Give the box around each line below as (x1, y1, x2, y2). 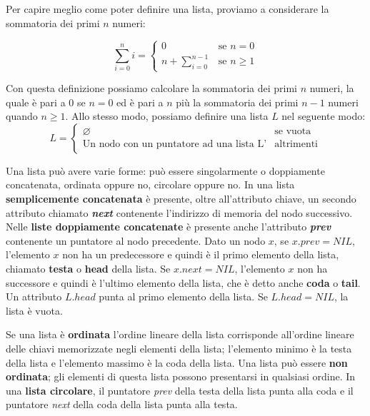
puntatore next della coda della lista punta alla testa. (6, 397, 238, 412)
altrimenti (274, 139, 319, 150)
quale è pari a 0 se (6, 94, 86, 109)
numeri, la (309, 81, 354, 96)
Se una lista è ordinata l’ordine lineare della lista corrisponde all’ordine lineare (6, 327, 354, 342)
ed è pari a (116, 94, 164, 109)
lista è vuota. (6, 303, 63, 318)
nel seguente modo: (281, 108, 366, 123)
